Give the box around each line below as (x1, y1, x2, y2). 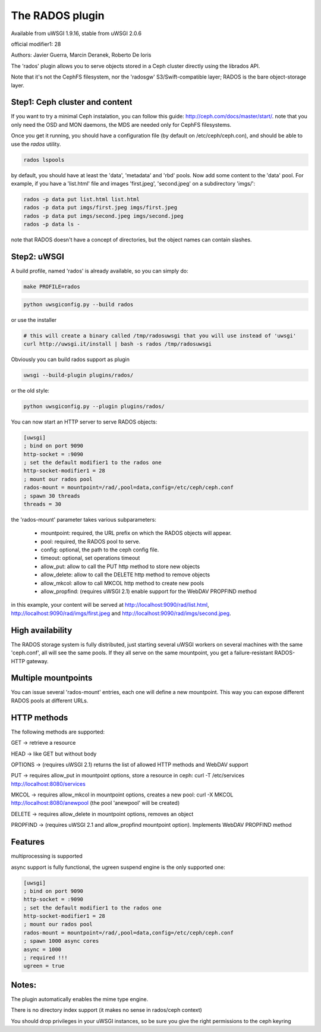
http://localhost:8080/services (11, 780, 86, 788)
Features (11, 837, 45, 847)
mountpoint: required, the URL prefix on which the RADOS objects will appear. (40, 529, 232, 537)
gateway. (26, 657, 49, 664)
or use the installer (11, 316, 57, 324)
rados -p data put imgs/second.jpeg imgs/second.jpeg (23, 212, 184, 219)
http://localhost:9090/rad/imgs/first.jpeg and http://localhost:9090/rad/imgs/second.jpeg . (11, 610, 231, 617)
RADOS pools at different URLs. (11, 697, 89, 704)
